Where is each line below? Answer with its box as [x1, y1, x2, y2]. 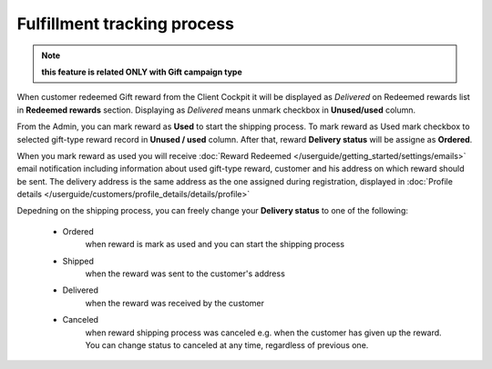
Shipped [62, 255, 95, 266]
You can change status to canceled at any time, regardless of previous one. [85, 339, 369, 350]
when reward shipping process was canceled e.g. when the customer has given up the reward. [85, 327, 442, 338]
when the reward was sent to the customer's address [85, 268, 286, 279]
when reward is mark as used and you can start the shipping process [85, 239, 345, 250]
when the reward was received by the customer [85, 297, 264, 308]
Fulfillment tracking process [16, 14, 234, 34]
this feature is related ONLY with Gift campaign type [41, 66, 243, 77]
